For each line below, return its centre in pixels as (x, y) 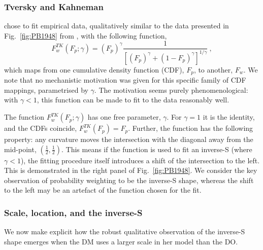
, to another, (213, 69)
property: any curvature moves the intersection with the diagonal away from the (129, 139)
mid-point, (20, 149)
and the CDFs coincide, (41, 128)
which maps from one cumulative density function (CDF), (94, 69)
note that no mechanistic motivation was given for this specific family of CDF (125, 80)
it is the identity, (229, 117)
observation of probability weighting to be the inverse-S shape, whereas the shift (129, 180)
